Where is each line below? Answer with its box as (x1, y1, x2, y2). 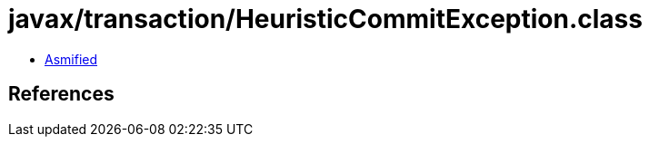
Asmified (45, 51, 98, 67)
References (8, 82, 115, 106)
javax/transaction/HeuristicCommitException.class (8, 4, 643, 34)
